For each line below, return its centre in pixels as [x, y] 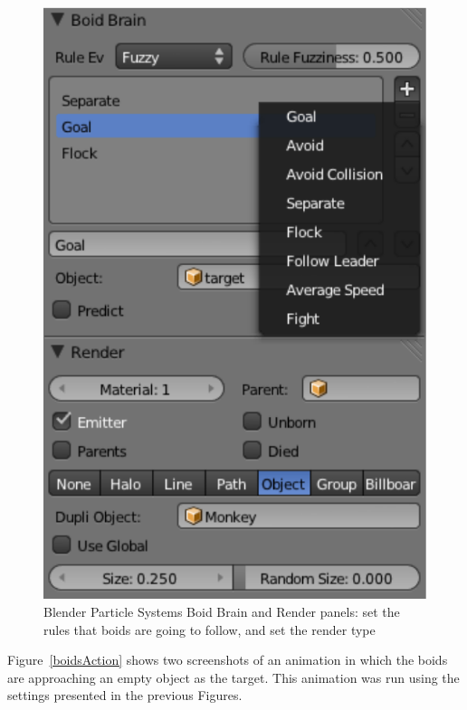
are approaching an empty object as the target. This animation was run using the [233, 677]
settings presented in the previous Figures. [125, 695]
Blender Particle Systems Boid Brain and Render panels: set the [222, 612]
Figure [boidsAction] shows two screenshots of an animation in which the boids [228, 660]
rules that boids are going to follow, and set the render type [210, 629]
